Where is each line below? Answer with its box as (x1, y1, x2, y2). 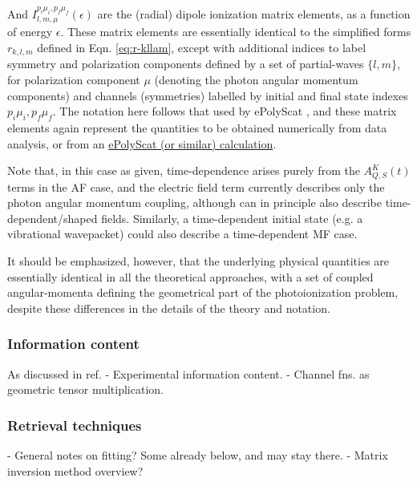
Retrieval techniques (7, 415, 142, 435)
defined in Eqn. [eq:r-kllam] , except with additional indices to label (37, 39, 366, 56)
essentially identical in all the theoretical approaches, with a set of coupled (7, 268, 374, 285)
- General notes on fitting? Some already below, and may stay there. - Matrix (7, 447, 388, 464)
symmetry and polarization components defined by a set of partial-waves (7, 55, 364, 72)
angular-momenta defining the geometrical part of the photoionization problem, (7, 284, 399, 301)
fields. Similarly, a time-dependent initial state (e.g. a (101, 209, 363, 226)
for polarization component (7, 71, 140, 88)
